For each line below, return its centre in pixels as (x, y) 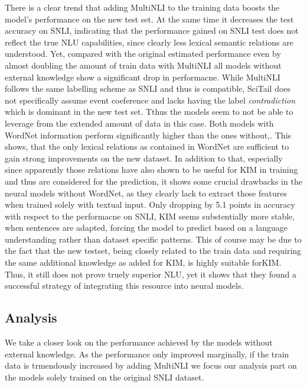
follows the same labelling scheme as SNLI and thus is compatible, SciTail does (148, 88)
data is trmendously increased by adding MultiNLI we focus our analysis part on (151, 365)
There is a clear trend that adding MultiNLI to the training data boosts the (142, 7)
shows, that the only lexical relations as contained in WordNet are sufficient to (147, 146)
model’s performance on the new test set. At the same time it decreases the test (149, 19)
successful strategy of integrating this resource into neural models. (124, 286)
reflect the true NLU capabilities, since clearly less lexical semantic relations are (149, 42)
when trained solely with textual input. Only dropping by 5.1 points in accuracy (150, 204)
